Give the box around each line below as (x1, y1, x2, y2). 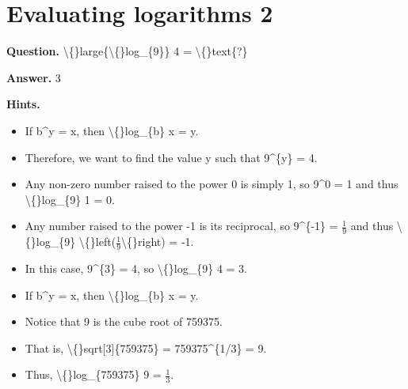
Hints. (6, 96, 40, 112)
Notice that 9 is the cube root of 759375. (25, 313, 223, 330)
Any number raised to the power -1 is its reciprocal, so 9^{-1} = (25, 217, 338, 234)
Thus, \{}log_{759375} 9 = (25, 366, 162, 383)
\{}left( (78, 233, 116, 250)
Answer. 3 (6, 69, 61, 85)
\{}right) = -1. (121, 233, 194, 250)
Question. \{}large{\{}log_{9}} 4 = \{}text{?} (6, 43, 248, 59)
